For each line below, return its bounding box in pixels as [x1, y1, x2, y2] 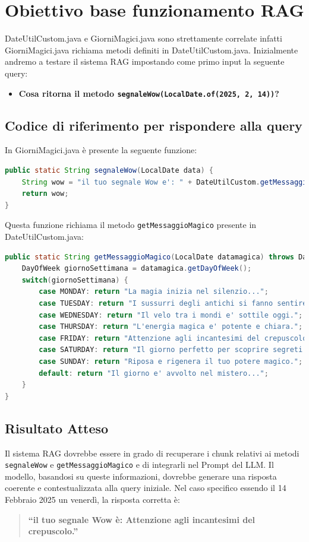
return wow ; [21, 189, 69, 198]
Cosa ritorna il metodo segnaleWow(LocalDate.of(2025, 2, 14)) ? [18, 87, 279, 99]
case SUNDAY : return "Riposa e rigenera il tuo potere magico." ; [39, 357, 303, 366]
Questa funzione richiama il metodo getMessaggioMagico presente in [5, 218, 257, 231]
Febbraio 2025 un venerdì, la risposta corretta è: [5, 493, 180, 505]
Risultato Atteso [5, 419, 109, 437]
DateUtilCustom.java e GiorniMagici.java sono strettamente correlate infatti [5, 32, 282, 45]
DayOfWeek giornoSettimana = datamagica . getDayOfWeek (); [21, 264, 252, 273]
